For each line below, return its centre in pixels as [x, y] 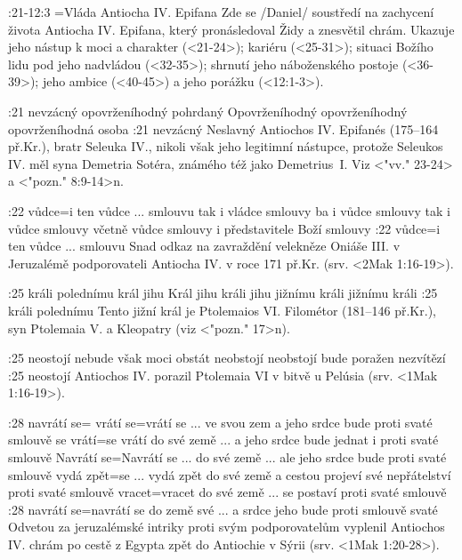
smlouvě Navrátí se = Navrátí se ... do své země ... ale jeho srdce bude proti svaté [227, 457]
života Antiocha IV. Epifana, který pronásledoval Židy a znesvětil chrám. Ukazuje [231, 29]
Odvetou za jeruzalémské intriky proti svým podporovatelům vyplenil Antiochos [227, 527]
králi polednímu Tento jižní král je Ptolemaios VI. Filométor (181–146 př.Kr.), [222, 310]
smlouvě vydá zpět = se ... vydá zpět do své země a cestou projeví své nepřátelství [230, 474]
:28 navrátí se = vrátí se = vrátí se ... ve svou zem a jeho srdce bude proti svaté [220, 422]
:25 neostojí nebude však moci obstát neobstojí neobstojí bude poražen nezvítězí [227, 358]
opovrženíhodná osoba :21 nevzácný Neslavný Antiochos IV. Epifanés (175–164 [223, 128]
